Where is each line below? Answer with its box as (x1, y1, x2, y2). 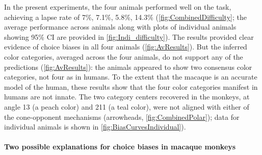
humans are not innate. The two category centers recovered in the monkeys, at (4, 91, 250, 102)
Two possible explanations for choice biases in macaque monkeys (4, 141, 236, 152)
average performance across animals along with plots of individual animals (4, 21, 237, 32)
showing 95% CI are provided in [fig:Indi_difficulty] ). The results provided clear (4, 31, 254, 42)
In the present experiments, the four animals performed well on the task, (4, 2, 231, 12)
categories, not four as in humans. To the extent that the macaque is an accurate (4, 71, 257, 82)
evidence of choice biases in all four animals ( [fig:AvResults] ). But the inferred (4, 41, 247, 52)
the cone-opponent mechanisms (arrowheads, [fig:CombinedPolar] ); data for (4, 111, 240, 122)
